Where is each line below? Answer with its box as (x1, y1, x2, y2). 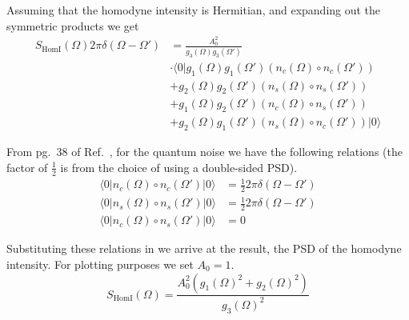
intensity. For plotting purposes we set (6, 255, 194, 272)
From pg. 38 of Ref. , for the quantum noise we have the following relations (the (6, 143, 403, 160)
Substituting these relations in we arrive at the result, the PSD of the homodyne (6, 240, 402, 257)
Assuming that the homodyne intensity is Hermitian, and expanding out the (6, 2, 381, 18)
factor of (6, 158, 48, 175)
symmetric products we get (6, 17, 139, 34)
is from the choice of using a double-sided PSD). (60, 158, 298, 175)
